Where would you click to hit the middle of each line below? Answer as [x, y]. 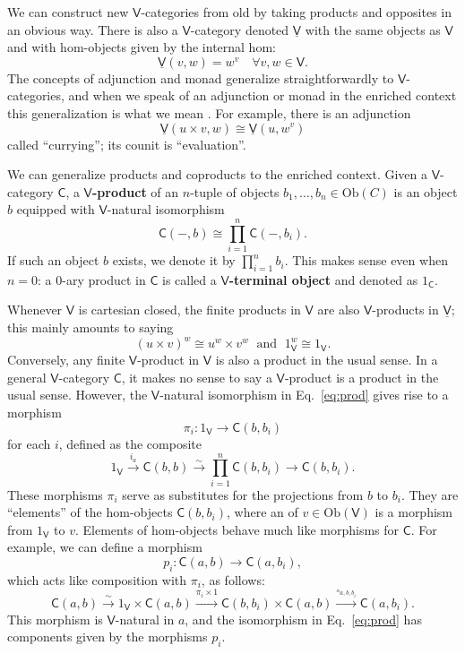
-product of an [135, 191]
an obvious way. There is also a [93, 29]
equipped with [56, 209]
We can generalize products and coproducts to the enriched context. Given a [218, 174]
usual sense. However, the [77, 395]
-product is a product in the [362, 377]
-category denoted [240, 29]
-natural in [145, 619]
